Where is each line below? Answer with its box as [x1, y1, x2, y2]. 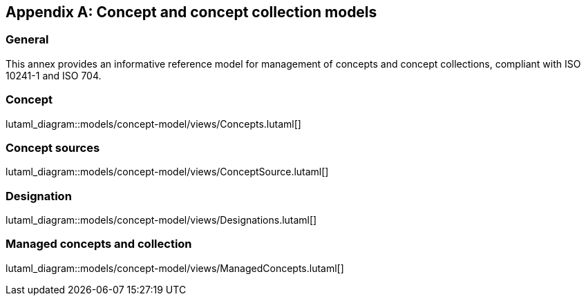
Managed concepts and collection [6, 237, 192, 251]
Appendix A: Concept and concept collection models [6, 3, 377, 21]
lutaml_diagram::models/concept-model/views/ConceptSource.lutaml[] [6, 166, 329, 178]
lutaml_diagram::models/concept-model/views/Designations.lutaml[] [6, 214, 317, 226]
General [6, 32, 49, 47]
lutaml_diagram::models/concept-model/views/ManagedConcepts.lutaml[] [6, 262, 344, 274]
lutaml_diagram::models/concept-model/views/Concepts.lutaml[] [6, 117, 301, 130]
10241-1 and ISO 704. [6, 69, 102, 81]
